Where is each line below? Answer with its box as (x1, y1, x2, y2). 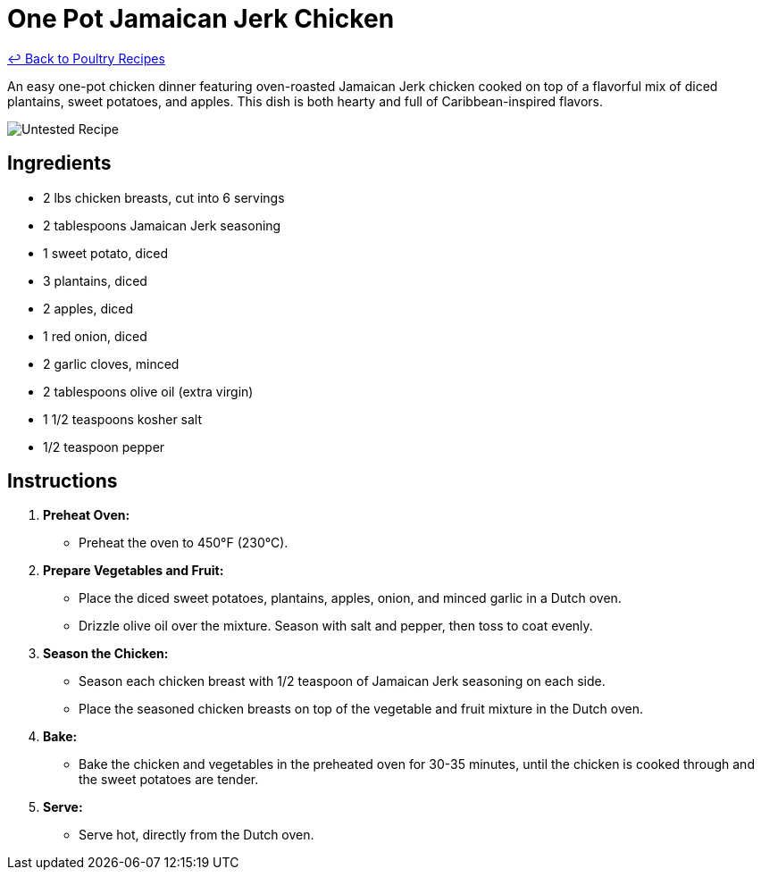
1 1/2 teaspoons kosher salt (43, 411, 203, 427)
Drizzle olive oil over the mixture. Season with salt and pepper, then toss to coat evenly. (79, 618, 593, 634)
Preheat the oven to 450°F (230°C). (79, 535, 289, 551)
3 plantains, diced (43, 272, 147, 288)
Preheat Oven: (43, 507, 130, 523)
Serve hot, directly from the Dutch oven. (79, 827, 314, 843)
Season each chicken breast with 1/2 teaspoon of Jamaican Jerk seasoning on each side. (79, 673, 606, 689)
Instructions (7, 470, 118, 493)
